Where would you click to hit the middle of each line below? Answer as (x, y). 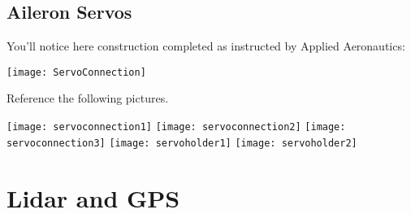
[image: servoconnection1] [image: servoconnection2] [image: (176, 127)
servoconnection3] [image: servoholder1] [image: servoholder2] (182, 143)
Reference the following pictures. (88, 98)
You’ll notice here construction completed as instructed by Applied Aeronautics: (206, 46)
